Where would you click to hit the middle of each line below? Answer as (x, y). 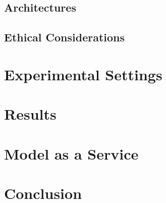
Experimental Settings (83, 74)
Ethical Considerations (65, 37)
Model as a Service (71, 153)
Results (30, 114)
